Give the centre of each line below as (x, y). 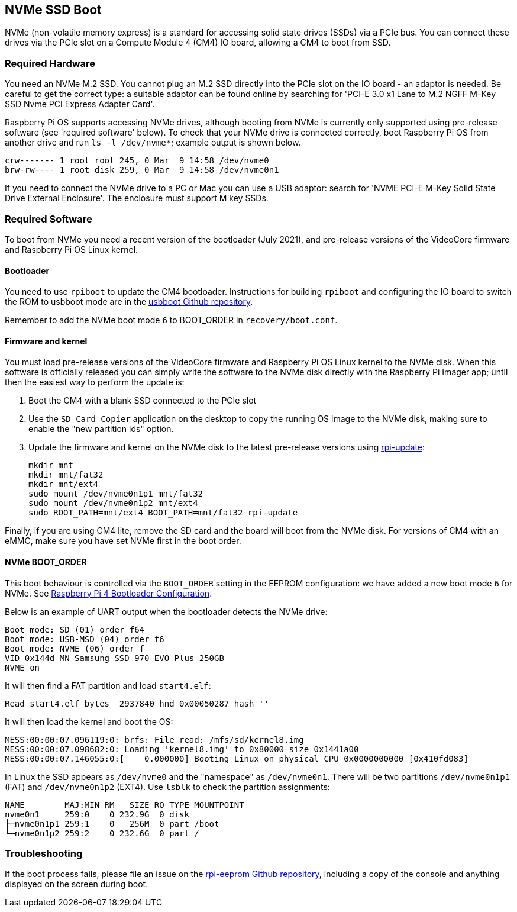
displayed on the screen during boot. (77, 884)
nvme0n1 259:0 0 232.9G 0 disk (97, 814)
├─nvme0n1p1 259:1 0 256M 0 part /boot (112, 824)
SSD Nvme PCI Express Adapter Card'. (80, 104)
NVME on (22, 667)
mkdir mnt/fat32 (66, 475)
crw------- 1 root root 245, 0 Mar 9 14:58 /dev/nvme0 (137, 161)
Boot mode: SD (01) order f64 (75, 629)
